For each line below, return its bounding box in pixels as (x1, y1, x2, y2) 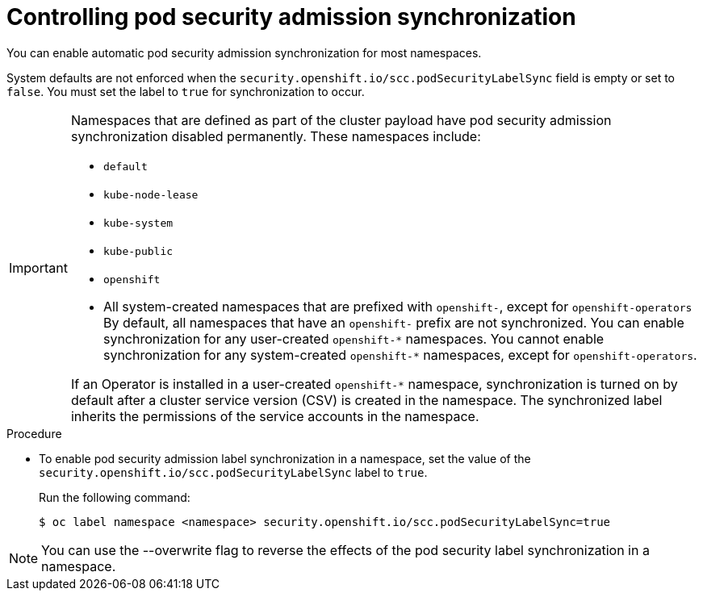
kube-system (103, 216, 174, 229)
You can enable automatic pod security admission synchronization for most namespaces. (6, 45, 482, 60)
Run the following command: (39, 490, 190, 504)
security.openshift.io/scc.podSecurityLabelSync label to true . (39, 465, 428, 479)
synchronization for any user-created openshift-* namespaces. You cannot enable (103, 330, 605, 347)
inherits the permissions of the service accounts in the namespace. (70, 407, 479, 424)
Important (9, 260, 68, 277)
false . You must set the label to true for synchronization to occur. (6, 84, 365, 98)
